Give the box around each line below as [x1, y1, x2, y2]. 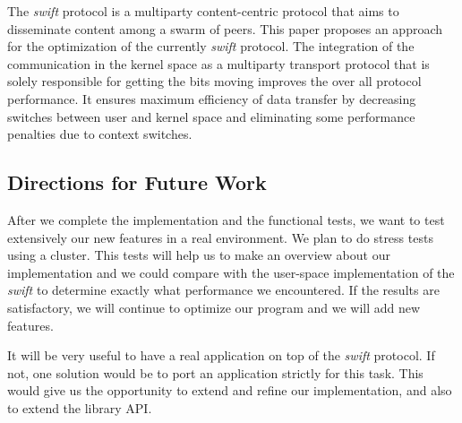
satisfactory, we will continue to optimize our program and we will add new [7, 298, 421, 316]
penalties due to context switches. [7, 125, 192, 143]
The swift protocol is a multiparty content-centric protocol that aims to [7, 2, 399, 20]
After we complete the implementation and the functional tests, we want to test [7, 210, 445, 229]
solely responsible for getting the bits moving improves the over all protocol [7, 72, 422, 91]
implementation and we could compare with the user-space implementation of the [7, 263, 455, 281]
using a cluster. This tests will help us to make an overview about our [7, 246, 390, 264]
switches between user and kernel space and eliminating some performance [7, 107, 415, 125]
